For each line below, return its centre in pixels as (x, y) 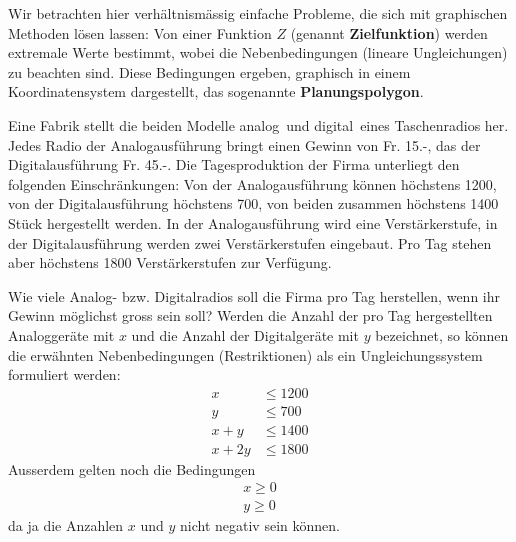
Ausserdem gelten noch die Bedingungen (132, 468)
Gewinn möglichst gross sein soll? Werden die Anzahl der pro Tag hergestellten (250, 315)
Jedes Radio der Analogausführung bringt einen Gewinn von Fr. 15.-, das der (244, 144)
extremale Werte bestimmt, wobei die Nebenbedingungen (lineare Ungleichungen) (258, 52)
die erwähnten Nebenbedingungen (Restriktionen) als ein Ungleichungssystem (245, 354)
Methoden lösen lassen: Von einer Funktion (140, 32)
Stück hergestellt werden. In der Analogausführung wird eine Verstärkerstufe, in (253, 222)
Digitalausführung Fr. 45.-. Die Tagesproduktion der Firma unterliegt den (234, 164)
